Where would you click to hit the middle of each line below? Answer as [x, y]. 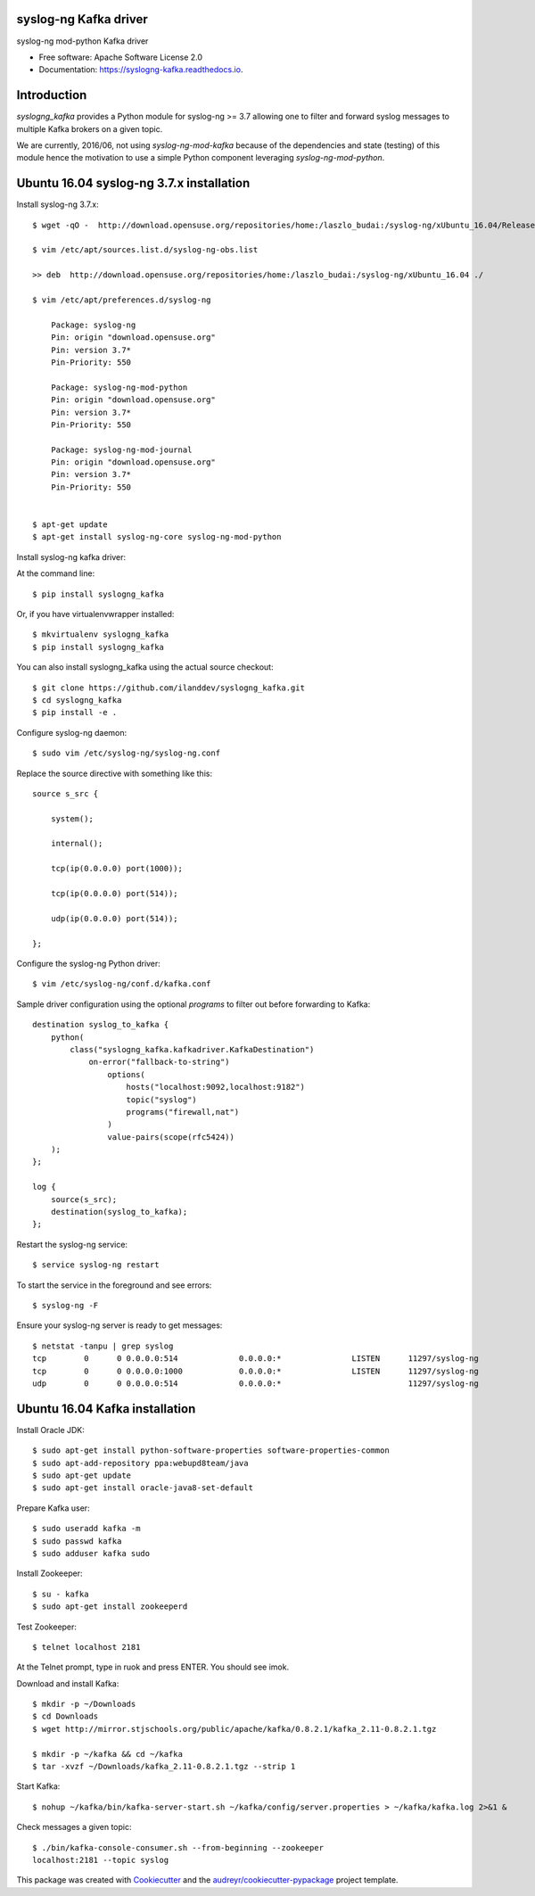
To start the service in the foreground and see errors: [114, 1285]
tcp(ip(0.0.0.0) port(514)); [114, 894]
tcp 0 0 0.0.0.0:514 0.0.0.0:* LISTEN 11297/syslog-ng [255, 1359]
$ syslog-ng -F [66, 1305]
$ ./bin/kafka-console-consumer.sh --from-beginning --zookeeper [178, 1847]
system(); [72, 819]
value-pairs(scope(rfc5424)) [171, 1137]
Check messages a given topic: [74, 1827]
